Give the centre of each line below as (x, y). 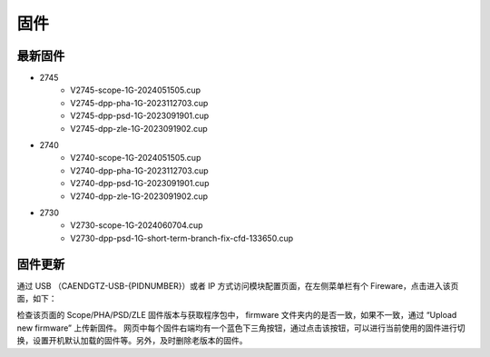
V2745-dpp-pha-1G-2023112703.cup (139, 103)
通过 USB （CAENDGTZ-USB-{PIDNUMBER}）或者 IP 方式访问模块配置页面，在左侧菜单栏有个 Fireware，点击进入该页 (238, 285)
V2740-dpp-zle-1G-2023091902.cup (139, 196)
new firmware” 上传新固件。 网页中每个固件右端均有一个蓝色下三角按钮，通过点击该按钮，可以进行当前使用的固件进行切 (241, 328)
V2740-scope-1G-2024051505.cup (136, 158)
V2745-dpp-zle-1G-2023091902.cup (139, 128)
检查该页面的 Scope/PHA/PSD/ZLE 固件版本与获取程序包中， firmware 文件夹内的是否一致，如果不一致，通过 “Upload (237, 315)
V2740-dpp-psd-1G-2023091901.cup (140, 183)
